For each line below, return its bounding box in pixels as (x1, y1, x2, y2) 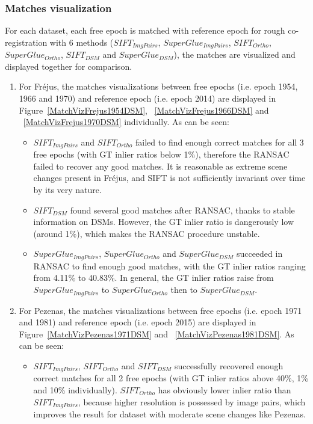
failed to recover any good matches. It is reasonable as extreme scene (33, 159, 288, 172)
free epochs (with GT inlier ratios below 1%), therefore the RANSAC (33, 148, 290, 161)
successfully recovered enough (175, 359, 284, 372)
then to (170, 283, 197, 296)
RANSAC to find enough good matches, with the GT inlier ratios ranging (33, 259, 306, 272)
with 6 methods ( (49, 35, 114, 48)
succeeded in (236, 247, 283, 260)
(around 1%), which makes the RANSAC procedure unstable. (33, 227, 260, 239)
